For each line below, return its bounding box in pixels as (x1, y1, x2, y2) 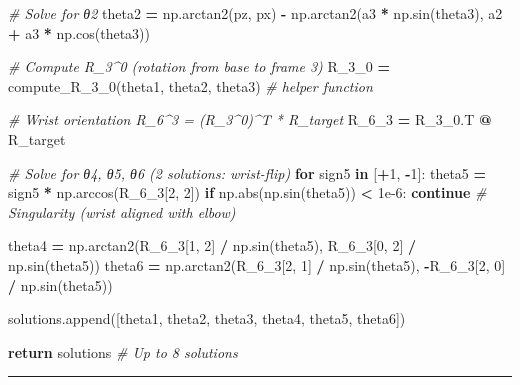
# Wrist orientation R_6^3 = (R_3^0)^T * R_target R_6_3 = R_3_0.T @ (8, 109, 492, 130)
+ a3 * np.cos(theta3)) (8, 22, 151, 43)
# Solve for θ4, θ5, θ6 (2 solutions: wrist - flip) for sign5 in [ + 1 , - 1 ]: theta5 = (8, 162, 487, 183)
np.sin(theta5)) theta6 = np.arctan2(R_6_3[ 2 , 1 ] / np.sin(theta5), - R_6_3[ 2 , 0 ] (8, 254, 506, 275)
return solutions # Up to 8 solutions (8, 341, 238, 362)
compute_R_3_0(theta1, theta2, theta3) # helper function (8, 75, 373, 96)
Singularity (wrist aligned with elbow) (8, 201, 236, 222)
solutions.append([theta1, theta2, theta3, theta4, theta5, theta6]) (8, 308, 406, 329)
